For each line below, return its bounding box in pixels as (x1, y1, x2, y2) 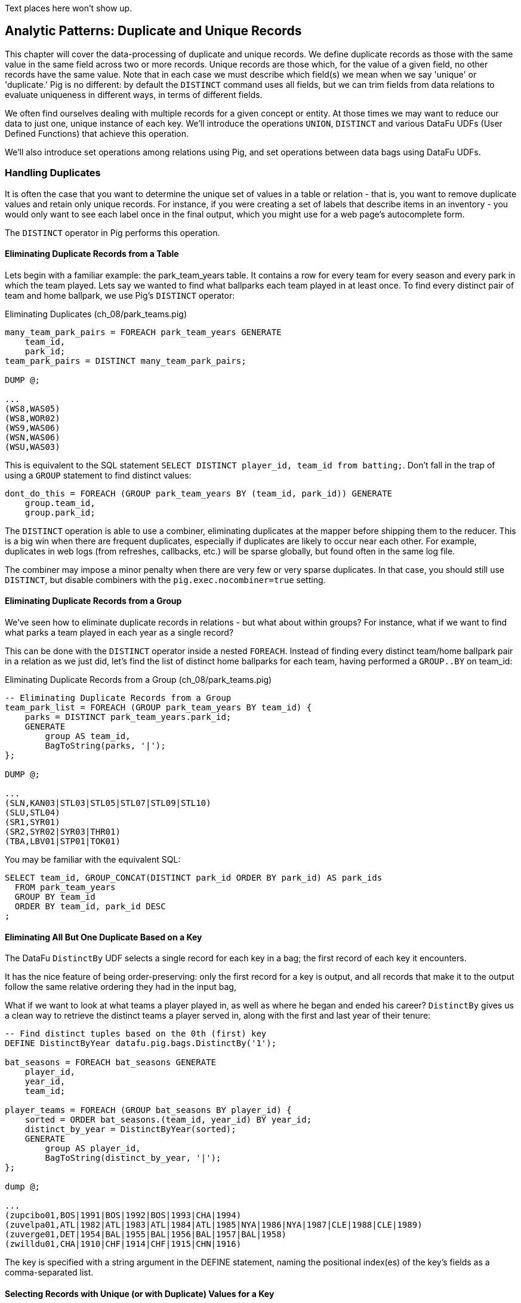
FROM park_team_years (14, 882, 116, 893)
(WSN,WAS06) (5, 432, 60, 442)
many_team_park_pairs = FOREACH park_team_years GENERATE (5, 327, 282, 337)
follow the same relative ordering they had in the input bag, (5, 982, 236, 992)
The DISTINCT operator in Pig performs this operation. (5, 227, 220, 238)
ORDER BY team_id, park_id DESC (14, 902, 166, 912)
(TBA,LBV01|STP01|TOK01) (5, 836, 121, 847)
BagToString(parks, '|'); (45, 741, 166, 751)
